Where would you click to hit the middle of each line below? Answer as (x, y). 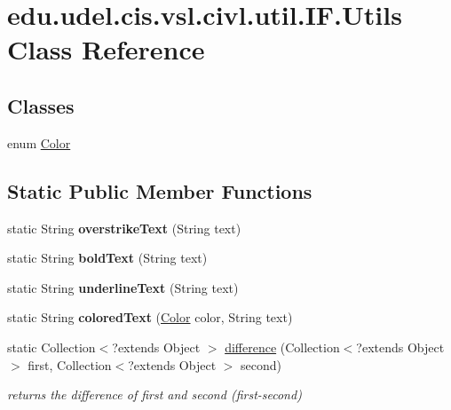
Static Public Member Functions (160, 190)
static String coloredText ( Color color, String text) (150, 317)
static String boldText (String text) (107, 258)
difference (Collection (282, 347)
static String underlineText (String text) (123, 287)
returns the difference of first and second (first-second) (154, 394)
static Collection (51, 347)
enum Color (39, 142)
